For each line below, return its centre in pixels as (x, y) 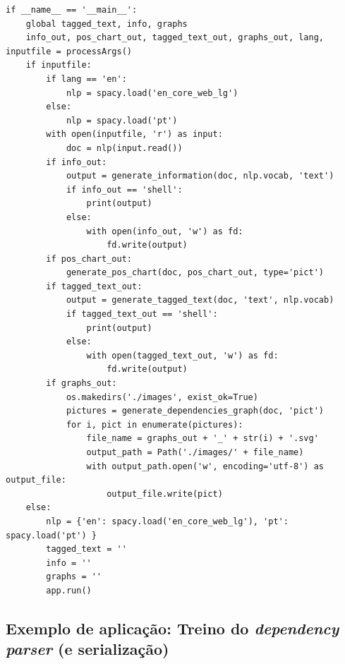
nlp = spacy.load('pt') (122, 120)
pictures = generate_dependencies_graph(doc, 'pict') (195, 411)
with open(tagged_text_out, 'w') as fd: (182, 355)
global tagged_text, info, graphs (107, 24)
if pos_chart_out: (89, 259)
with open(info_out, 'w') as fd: (165, 231)
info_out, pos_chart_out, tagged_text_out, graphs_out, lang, (175, 38)
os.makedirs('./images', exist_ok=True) (162, 397)
